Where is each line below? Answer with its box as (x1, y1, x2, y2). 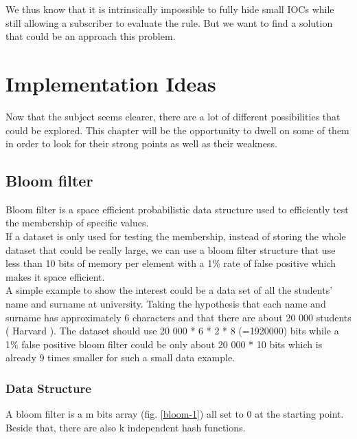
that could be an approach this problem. (5, 29, 176, 43)
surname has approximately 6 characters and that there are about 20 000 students (5, 310, 352, 324)
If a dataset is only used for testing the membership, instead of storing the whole (5, 229, 346, 244)
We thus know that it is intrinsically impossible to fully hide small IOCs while (5, 2, 334, 16)
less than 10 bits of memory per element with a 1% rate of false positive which (5, 256, 336, 270)
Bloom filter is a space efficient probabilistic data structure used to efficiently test (5, 202, 349, 216)
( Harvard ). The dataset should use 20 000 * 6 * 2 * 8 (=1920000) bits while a (5, 323, 339, 338)
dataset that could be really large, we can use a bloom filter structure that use (5, 242, 336, 257)
